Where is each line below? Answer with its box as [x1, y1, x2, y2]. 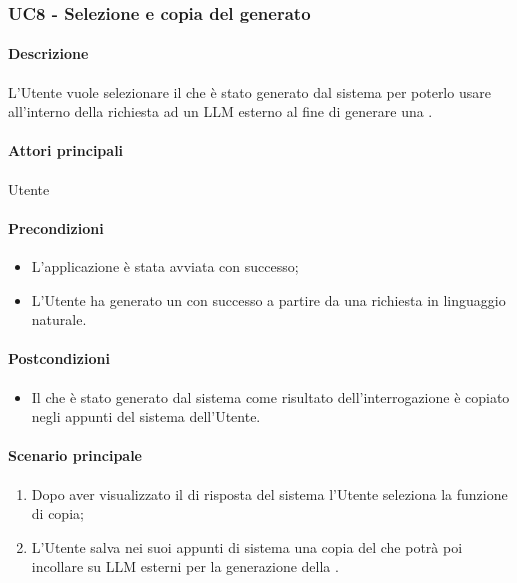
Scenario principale [8, 445, 142, 466]
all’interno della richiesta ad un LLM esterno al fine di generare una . [8, 101, 433, 122]
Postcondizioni [8, 348, 110, 369]
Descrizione [8, 43, 89, 64]
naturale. [31, 309, 87, 330]
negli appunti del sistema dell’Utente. [31, 406, 261, 427]
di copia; [31, 503, 84, 524]
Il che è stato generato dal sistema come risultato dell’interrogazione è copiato [31, 386, 510, 407]
